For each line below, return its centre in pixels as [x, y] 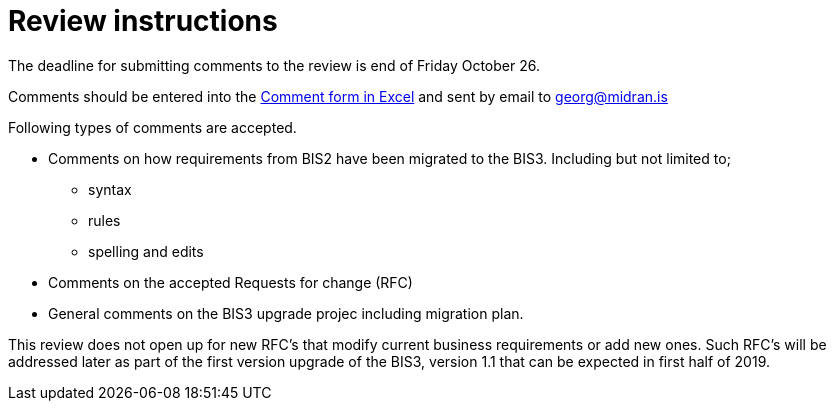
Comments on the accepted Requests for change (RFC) [230, 282]
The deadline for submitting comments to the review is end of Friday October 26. [274, 65]
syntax [110, 189]
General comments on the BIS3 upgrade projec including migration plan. [286, 313]
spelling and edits [146, 251]
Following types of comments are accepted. [152, 127]
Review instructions [143, 21]
